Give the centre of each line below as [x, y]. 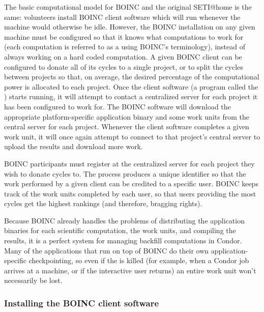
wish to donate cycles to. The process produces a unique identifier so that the [125, 173]
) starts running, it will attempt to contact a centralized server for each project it [131, 96]
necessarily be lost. [33, 280]
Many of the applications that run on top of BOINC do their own [107, 250]
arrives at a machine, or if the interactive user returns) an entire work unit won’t [130, 270]
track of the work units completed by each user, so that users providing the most [130, 193]
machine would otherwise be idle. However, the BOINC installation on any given [130, 27]
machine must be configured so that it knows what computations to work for [124, 36]
